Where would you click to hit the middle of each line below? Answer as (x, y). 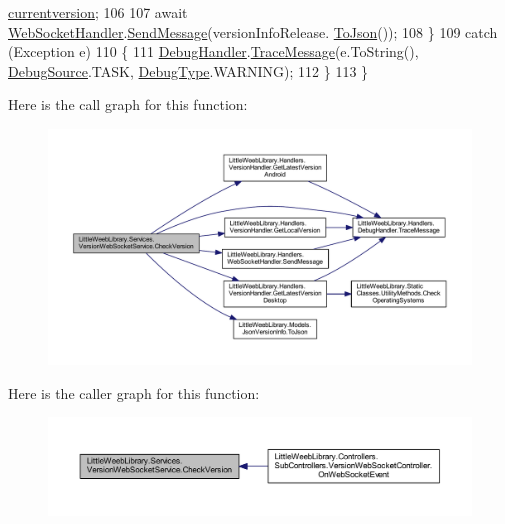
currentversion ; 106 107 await (98, 12)
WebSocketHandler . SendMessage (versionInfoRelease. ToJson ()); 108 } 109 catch (253, 31)
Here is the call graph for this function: (128, 104)
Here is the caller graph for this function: (134, 392)
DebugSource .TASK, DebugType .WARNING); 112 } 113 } (188, 70)
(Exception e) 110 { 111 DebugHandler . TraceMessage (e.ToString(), (213, 51)
